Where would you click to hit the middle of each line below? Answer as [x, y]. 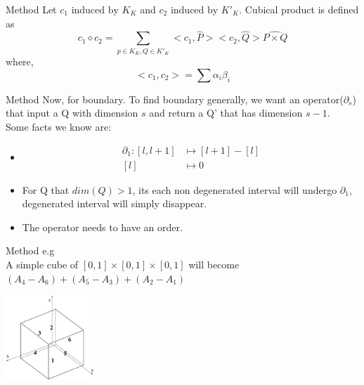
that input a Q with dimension [72, 113]
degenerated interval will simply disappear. [115, 203]
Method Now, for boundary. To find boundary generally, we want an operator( [175, 99]
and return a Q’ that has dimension [226, 113]
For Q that [46, 189]
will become [214, 264]
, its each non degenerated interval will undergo [235, 189]
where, [20, 61]
